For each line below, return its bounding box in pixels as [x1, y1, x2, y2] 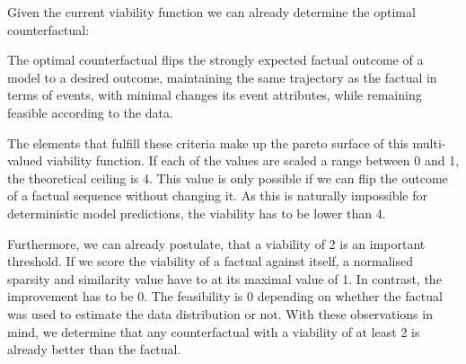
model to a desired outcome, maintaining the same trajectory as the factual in [7, 67, 437, 86]
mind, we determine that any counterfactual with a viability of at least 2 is [7, 322, 420, 341]
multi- [412, 133, 446, 152]
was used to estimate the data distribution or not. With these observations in [7, 304, 433, 323]
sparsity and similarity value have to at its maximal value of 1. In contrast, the [7, 269, 442, 288]
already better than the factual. [7, 340, 181, 359]
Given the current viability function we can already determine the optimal [7, 3, 416, 21]
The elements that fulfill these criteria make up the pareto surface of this [7, 133, 409, 152]
